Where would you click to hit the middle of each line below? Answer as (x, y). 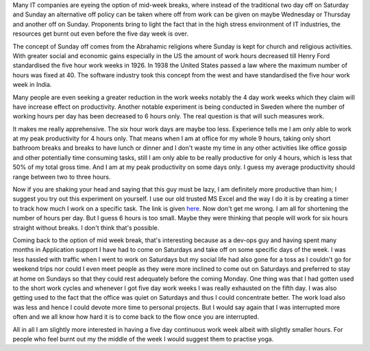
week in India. (32, 85)
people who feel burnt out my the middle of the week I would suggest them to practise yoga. (143, 339)
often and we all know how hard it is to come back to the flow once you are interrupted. (136, 317)
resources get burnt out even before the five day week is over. (100, 34)
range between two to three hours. (62, 177)
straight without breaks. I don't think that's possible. (86, 227)
